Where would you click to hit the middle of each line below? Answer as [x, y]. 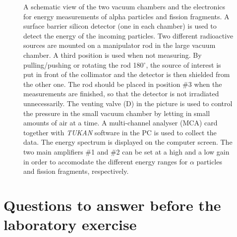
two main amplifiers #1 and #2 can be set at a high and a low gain [126, 151]
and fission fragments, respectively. [76, 171]
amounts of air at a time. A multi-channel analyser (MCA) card [120, 123]
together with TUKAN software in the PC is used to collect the [120, 132]
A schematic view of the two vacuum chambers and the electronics [124, 6]
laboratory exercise [70, 224]
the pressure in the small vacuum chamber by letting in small [117, 113]
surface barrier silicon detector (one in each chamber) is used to [120, 26]
